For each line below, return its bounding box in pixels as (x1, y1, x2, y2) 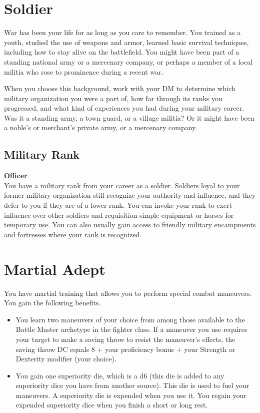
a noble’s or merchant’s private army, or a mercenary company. (4, 122, 197, 133)
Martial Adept (4, 258, 105, 279)
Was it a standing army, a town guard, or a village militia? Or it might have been (4, 112, 254, 123)
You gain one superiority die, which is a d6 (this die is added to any (15, 370, 224, 380)
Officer (4, 170, 27, 181)
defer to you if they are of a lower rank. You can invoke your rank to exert (4, 200, 232, 210)
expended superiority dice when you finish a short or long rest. (15, 399, 208, 410)
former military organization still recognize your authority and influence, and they (4, 190, 256, 200)
